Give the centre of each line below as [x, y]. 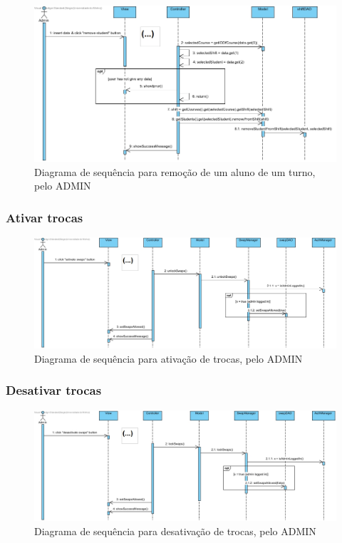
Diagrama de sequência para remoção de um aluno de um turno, [175, 171]
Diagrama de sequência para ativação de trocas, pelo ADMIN [169, 358]
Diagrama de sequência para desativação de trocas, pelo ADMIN [175, 531]
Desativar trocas [54, 390]
